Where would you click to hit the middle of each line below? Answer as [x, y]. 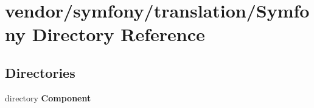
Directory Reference [118, 34]
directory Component [48, 97]
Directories [40, 72]
